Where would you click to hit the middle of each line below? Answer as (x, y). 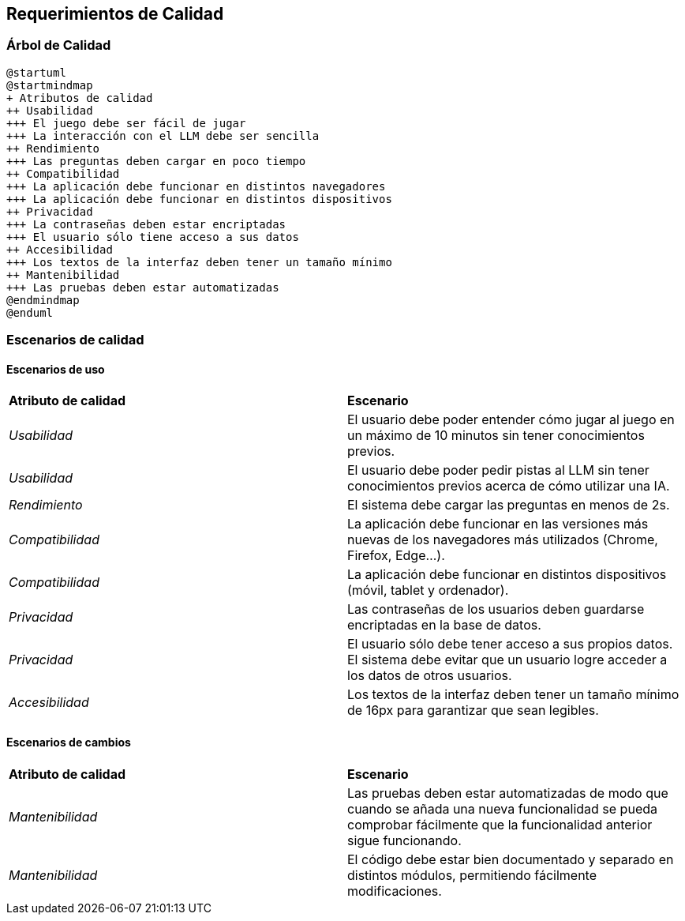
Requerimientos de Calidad (115, 14)
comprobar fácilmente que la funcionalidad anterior (500, 824)
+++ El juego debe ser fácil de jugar (126, 123)
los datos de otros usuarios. (430, 676)
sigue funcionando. (404, 840)
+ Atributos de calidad (80, 98)
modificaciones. (395, 891)
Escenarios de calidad (75, 340)
